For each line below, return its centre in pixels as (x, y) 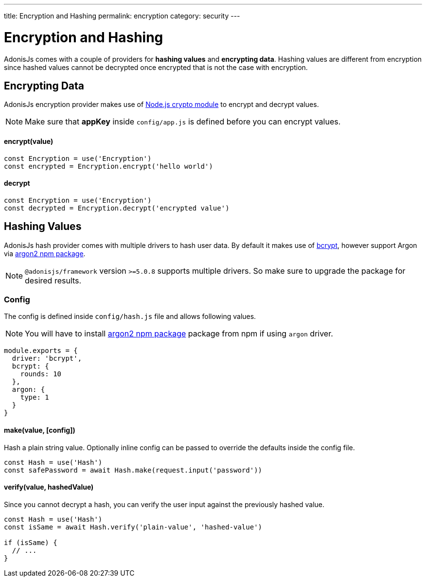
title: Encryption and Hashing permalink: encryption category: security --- (122, 16)
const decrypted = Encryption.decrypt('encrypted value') (117, 208)
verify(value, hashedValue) (49, 487)
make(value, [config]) (40, 430)
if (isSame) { (31, 542)
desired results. (53, 280)
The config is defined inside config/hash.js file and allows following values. (130, 317)
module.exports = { (41, 351)
